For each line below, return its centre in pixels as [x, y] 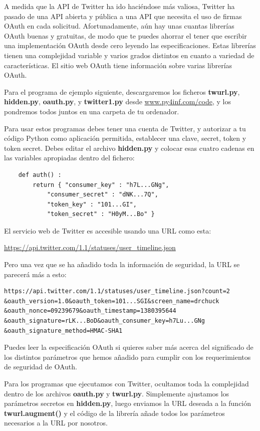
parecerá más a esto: [35, 274]
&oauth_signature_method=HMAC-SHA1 [63, 331]
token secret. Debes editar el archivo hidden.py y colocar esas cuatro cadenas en [129, 148]
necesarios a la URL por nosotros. [56, 423]
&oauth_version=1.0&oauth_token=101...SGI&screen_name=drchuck [112, 301]
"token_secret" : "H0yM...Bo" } [101, 214]
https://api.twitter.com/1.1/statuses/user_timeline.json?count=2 [117, 291]
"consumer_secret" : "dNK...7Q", [102, 195]
